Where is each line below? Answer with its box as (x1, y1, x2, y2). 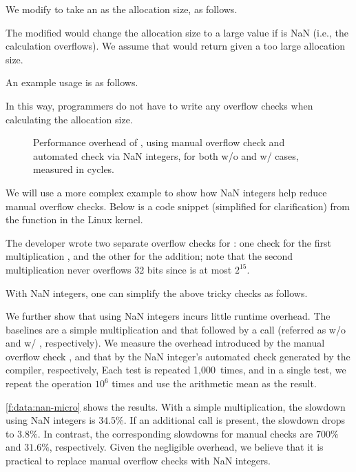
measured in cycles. (33, 162, 115, 176)
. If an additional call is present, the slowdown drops (123, 413, 346, 427)
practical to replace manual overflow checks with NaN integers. (6, 453, 271, 468)
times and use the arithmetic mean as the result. (112, 376, 317, 391)
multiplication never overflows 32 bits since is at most (6, 262, 232, 276)
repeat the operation (6, 376, 92, 391)
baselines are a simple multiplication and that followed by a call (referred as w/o (6, 322, 346, 336)
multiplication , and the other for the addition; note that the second (6, 249, 293, 263)
